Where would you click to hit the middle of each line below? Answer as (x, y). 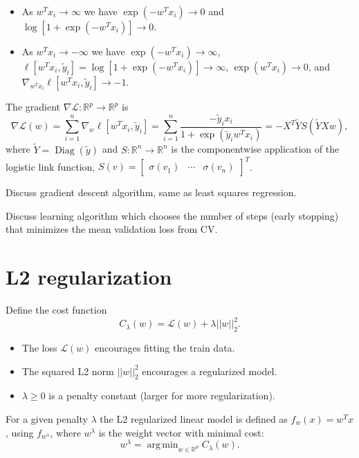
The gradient (33, 106)
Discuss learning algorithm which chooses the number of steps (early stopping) (172, 215)
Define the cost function (56, 310)
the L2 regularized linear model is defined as (194, 418)
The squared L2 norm (68, 371)
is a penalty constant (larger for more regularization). (162, 395)
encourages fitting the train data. (165, 347)
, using (20, 432)
